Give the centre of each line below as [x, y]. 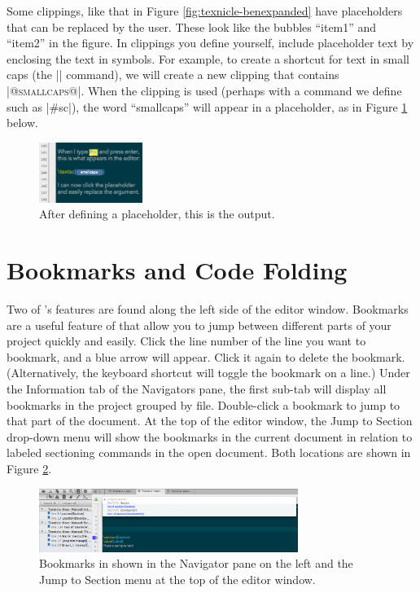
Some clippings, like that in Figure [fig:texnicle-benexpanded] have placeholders [205, 11]
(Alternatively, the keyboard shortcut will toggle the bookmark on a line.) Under [208, 373]
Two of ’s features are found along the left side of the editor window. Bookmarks [208, 309]
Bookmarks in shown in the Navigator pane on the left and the [196, 563]
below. [22, 123]
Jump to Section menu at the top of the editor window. [177, 579]
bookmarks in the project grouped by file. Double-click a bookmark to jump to [203, 404]
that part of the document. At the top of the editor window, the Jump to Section [210, 421]
